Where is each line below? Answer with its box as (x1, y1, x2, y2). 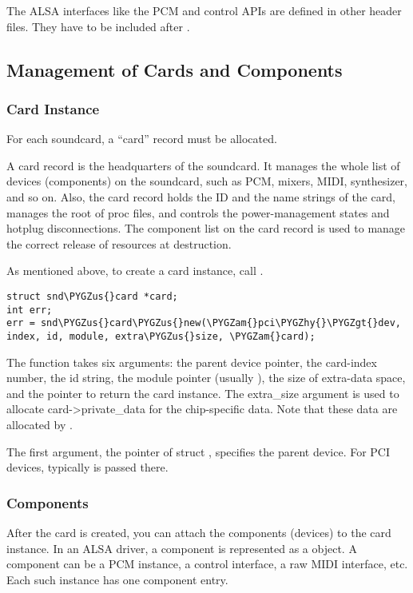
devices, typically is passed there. (6, 459, 169, 476)
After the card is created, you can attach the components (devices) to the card (6, 523, 391, 540)
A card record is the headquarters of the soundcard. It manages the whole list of (6, 157, 400, 173)
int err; (6, 304, 53, 316)
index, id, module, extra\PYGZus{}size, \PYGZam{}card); (6, 330, 316, 342)
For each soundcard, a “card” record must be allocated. (6, 130, 277, 147)
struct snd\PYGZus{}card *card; (6, 290, 178, 302)
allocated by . (6, 416, 73, 432)
